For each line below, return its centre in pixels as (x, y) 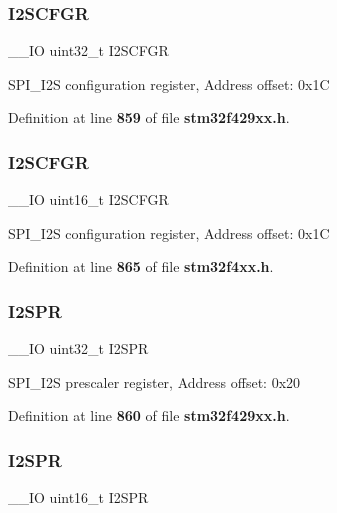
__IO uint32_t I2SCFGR (88, 50)
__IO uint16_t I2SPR (78, 497)
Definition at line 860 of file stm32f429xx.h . (149, 415)
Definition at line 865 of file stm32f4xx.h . (141, 266)
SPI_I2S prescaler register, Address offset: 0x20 (154, 381)
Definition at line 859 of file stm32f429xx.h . (149, 117)
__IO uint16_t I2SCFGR (88, 199)
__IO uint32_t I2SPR (78, 348)
